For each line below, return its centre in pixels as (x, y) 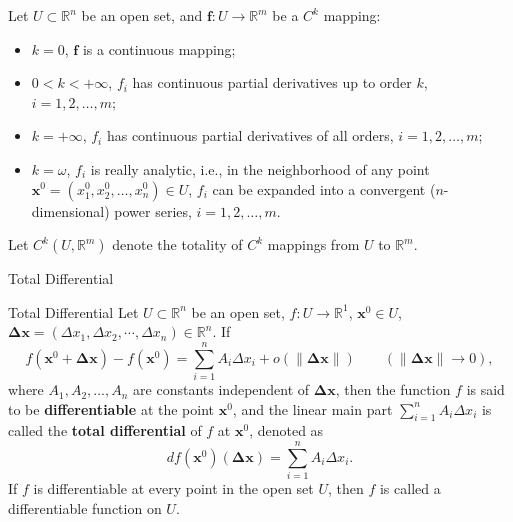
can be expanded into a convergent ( (324, 188)
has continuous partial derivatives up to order (272, 82)
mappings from (313, 244)
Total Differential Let (73, 311)
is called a (410, 488)
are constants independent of (221, 389)
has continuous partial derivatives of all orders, (250, 135)
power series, (153, 210)
